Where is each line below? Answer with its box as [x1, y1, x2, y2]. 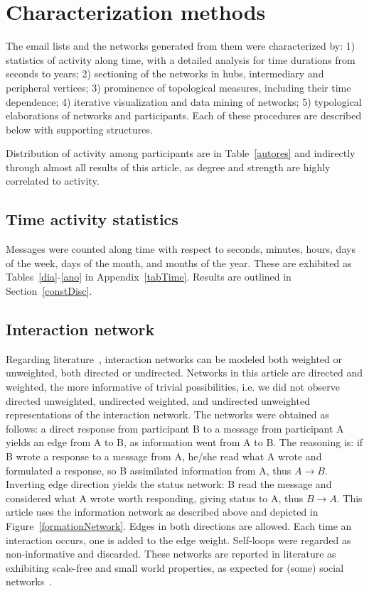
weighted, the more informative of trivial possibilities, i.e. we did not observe [6, 379, 340, 394]
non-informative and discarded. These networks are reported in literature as [6, 546, 336, 561]
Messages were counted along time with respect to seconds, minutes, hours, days [6, 242, 355, 256]
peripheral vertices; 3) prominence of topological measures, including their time [6, 80, 351, 94]
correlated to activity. [6, 173, 100, 188]
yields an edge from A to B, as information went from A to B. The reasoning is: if [6, 435, 363, 450]
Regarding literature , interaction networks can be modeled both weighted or [6, 351, 343, 366]
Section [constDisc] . [6, 283, 92, 298]
